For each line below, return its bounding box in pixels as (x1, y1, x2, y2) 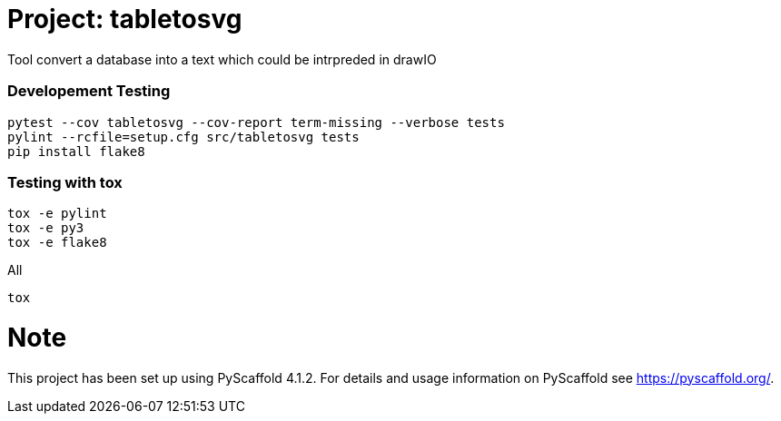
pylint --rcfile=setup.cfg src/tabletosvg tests (7, 129, 360, 144)
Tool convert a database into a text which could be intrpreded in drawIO (7, 51, 437, 67)
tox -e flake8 (7, 235, 107, 250)
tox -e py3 (7, 220, 84, 236)
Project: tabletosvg (7, 4, 242, 34)
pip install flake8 (7, 143, 145, 159)
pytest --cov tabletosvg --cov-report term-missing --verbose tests (7, 114, 505, 130)
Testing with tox (7, 172, 123, 191)
